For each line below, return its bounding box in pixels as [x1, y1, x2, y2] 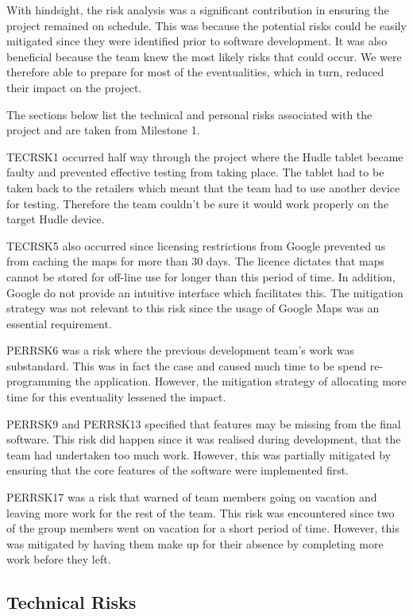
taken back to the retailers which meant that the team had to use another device [6, 179, 400, 196]
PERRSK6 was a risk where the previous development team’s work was [6, 342, 354, 358]
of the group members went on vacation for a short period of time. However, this [6, 520, 399, 537]
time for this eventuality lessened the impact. [6, 389, 226, 405]
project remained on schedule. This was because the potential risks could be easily [6, 17, 407, 33]
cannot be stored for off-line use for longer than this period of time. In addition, [6, 268, 396, 285]
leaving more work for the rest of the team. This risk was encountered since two [6, 504, 395, 521]
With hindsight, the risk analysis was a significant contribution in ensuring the [6, 2, 389, 17]
